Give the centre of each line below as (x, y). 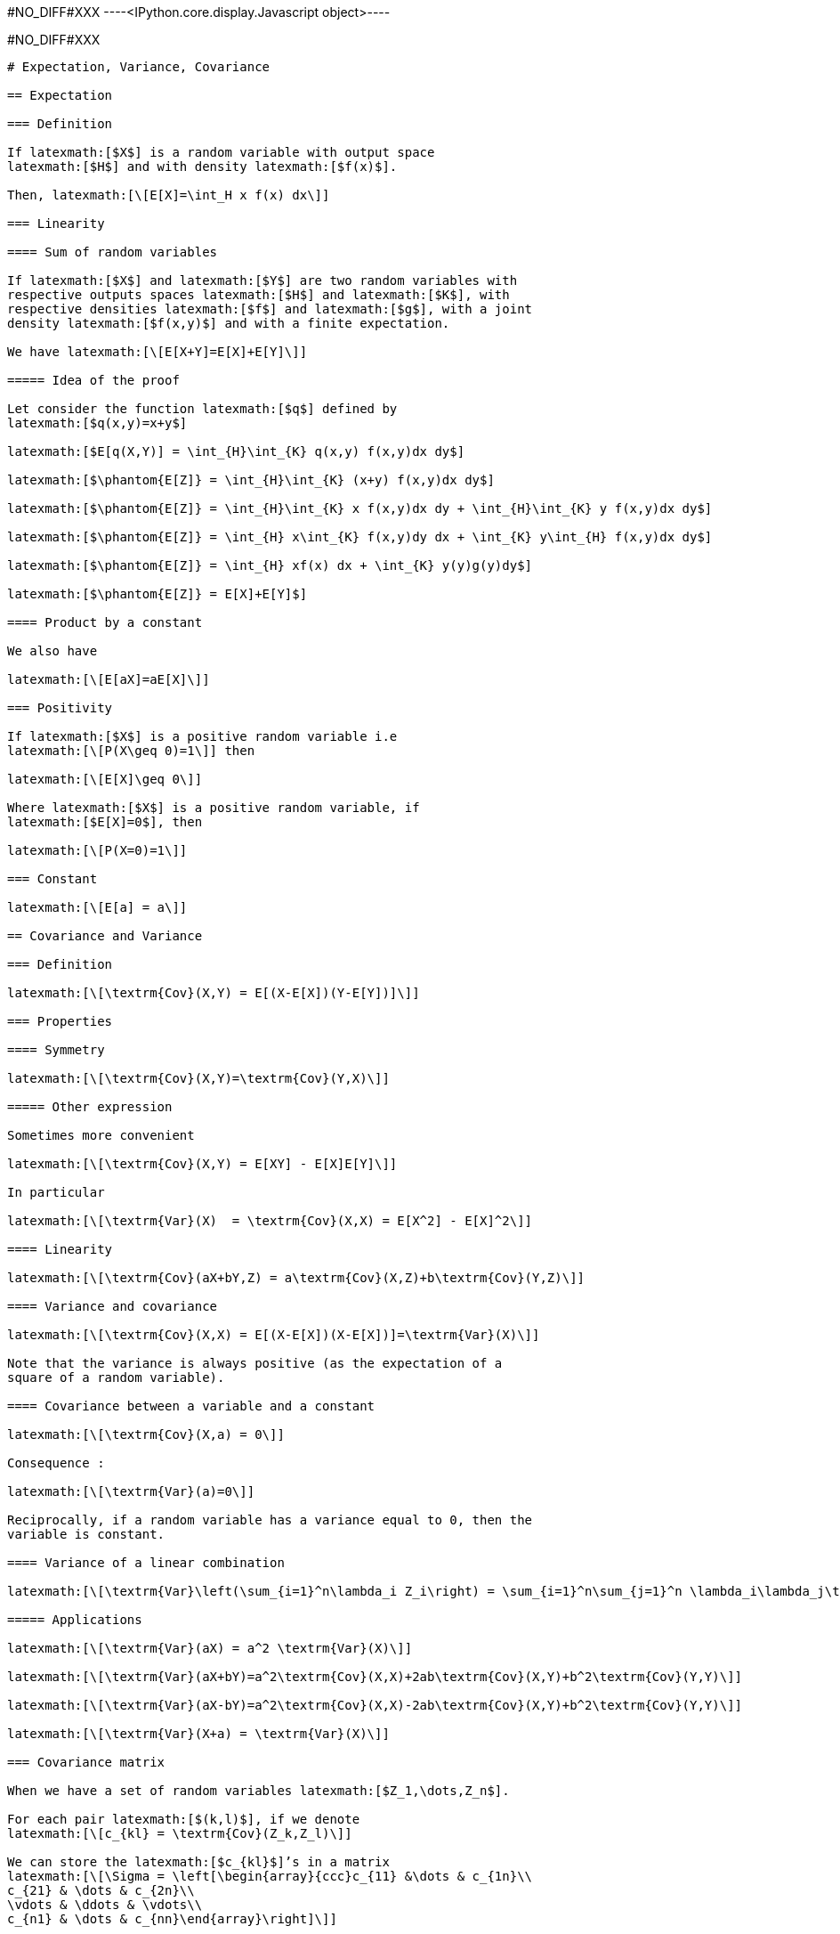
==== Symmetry (56, 1050)
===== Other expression (90, 1107)
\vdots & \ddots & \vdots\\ (105, 1905)
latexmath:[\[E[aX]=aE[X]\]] (109, 679)
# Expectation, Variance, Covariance (139, 67)
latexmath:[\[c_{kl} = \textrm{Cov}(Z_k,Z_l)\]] (180, 1833)
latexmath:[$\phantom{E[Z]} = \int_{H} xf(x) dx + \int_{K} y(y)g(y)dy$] (270, 565)
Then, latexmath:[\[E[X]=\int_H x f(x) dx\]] (169, 195)
